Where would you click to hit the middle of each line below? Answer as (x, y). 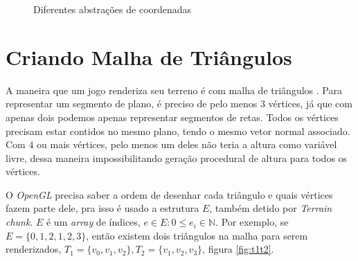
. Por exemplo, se (252, 222)
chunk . (19, 222)
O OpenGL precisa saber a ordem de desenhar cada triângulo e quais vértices (169, 194)
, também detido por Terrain (271, 208)
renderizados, (34, 249)
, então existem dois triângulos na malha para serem (197, 235)
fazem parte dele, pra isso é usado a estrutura (102, 208)
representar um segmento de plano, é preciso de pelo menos (132, 103)
